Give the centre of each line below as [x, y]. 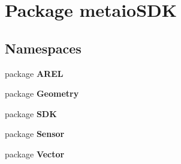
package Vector [35, 153]
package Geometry [42, 93]
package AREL [34, 73]
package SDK [31, 113]
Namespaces [43, 48]
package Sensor [35, 134]
